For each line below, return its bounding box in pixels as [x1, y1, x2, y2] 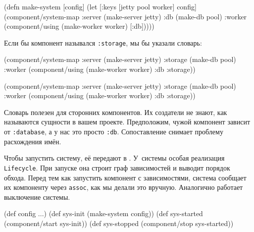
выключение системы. [4, 191, 70, 202]
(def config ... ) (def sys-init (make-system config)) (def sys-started [4, 208, 203, 219]
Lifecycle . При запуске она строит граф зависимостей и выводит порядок [4, 162, 230, 173]
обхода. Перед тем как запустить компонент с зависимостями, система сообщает [4, 172, 247, 182]
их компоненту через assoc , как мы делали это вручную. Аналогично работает [4, 182, 243, 192]
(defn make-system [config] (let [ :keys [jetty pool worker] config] [4, 1, 197, 11]
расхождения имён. [4, 136, 61, 146]
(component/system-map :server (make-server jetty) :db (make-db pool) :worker [4, 11, 247, 21]
